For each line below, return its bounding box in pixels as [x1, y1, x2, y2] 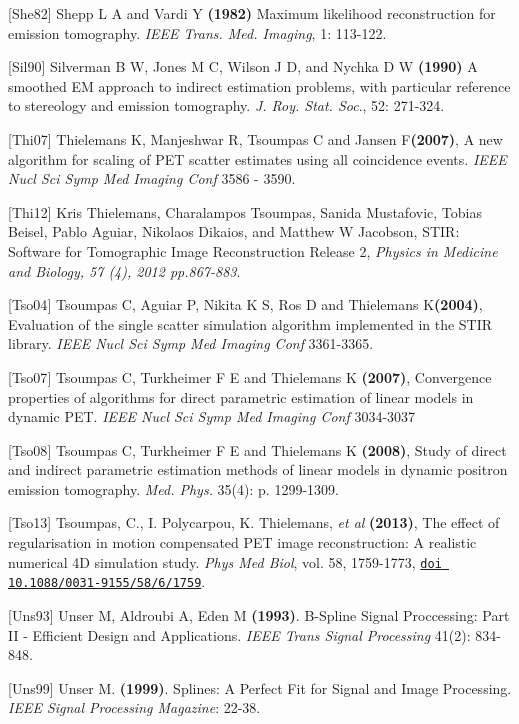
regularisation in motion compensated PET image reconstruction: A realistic [8, 532, 477, 553]
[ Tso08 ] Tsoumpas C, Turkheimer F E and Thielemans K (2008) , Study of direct [8, 439, 507, 460]
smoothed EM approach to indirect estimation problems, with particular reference [8, 75, 511, 96]
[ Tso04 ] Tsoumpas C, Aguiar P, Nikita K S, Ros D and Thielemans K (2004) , [8, 294, 483, 315]
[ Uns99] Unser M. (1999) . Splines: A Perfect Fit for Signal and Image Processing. [8, 677, 512, 698]
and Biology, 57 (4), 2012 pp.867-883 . [8, 260, 241, 281]
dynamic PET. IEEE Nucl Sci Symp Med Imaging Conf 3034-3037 [8, 406, 416, 427]
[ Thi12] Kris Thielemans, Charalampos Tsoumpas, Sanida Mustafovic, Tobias [8, 201, 482, 222]
